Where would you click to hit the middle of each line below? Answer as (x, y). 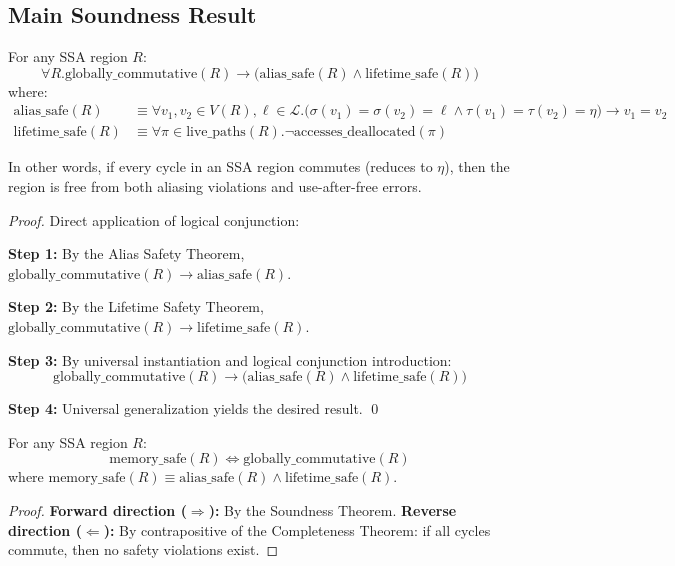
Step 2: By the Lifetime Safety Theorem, (136, 306)
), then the (477, 166)
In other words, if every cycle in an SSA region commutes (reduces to (220, 166)
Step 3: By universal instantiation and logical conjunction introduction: (230, 359)
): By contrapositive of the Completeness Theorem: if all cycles (297, 529)
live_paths (216, 132)
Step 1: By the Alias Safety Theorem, (126, 253)
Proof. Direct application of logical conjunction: (154, 219)
